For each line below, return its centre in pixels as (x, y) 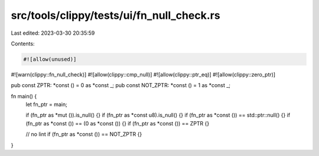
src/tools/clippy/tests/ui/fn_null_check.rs (116, 15)
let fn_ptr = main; (46, 104)
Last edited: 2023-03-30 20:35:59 (53, 33)
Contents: (23, 44)
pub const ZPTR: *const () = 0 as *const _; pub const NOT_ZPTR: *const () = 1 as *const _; (121, 85)
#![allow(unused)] (50, 59)
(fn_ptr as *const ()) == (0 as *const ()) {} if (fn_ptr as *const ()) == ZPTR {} (118, 123)
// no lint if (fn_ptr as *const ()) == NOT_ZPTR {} (84, 134)
